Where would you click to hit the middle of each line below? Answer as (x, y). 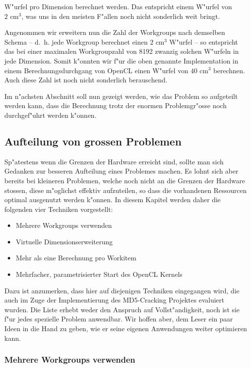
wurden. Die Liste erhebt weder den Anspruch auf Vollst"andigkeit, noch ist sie (122, 309)
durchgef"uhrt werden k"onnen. (50, 115)
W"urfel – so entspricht (204, 41)
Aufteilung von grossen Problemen (93, 141)
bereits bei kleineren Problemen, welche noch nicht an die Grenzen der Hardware (125, 180)
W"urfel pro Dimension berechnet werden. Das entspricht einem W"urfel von (118, 6)
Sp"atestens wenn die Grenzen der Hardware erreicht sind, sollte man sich (114, 161)
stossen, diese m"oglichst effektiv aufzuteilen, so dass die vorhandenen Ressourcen (125, 190)
